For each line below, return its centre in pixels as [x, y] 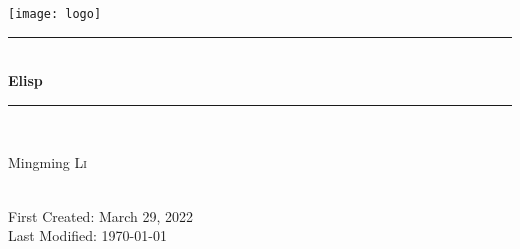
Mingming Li [47, 162]
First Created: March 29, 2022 [101, 215]
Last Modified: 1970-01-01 [87, 235]
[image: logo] [55, 14]
